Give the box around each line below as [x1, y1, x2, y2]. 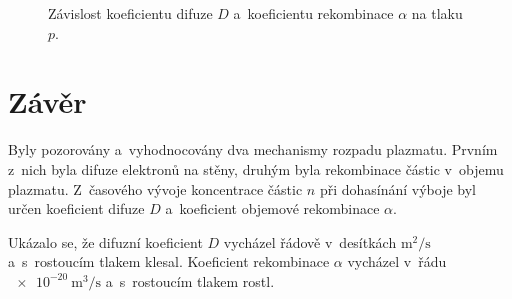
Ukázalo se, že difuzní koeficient [8, 231, 203, 252]
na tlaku [411, 3, 463, 23]
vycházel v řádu [347, 251, 447, 272]
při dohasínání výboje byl [319, 178, 477, 199]
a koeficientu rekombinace [233, 3, 394, 23]
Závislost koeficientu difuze [48, 3, 213, 23]
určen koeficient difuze [8, 198, 145, 219]
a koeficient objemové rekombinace [165, 198, 380, 219]
